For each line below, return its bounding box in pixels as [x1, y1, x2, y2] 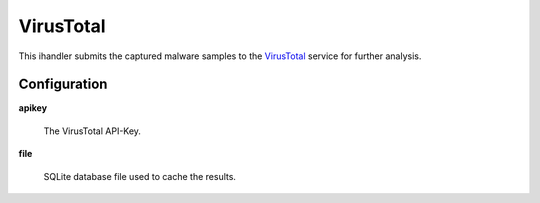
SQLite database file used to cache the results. [43, 170, 237, 182]
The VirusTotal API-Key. [43, 125, 142, 137]
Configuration [18, 76, 108, 93]
